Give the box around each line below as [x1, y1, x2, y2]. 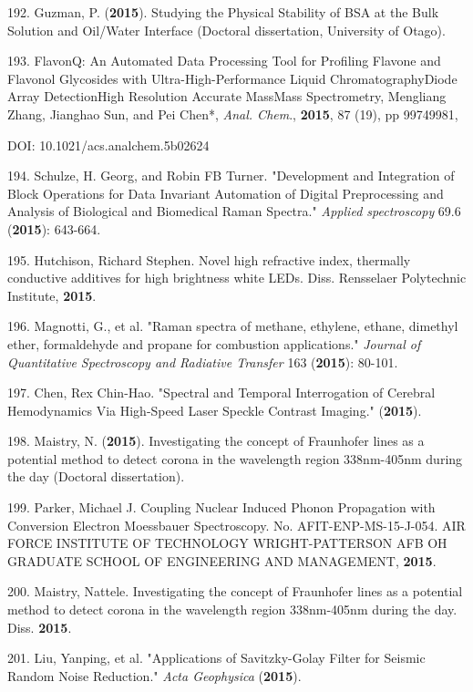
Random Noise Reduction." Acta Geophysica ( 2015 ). [7, 666, 302, 685]
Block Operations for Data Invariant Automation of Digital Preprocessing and [7, 183, 444, 202]
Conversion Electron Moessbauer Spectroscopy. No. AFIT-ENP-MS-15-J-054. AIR [7, 515, 466, 534]
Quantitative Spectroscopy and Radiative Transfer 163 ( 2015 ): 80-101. [7, 352, 398, 371]
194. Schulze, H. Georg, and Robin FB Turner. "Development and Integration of [7, 166, 455, 185]
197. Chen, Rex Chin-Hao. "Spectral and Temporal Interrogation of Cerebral [7, 383, 436, 402]
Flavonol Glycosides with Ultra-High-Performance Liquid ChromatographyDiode [7, 68, 458, 88]
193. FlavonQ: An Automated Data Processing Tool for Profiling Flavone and [7, 51, 441, 70]
